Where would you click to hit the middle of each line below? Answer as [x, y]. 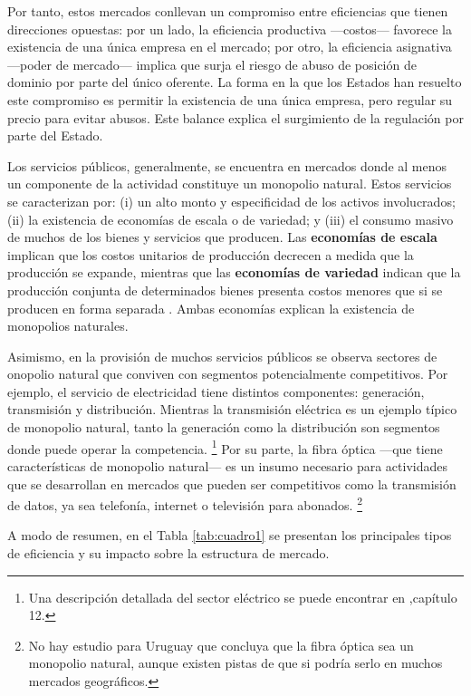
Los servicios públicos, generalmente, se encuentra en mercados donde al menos [227, 165]
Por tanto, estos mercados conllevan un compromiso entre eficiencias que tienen [228, 11]
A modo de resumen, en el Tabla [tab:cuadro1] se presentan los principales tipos [230, 535]
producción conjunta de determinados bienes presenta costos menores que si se [225, 290]
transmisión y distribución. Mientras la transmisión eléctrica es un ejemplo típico [232, 409]
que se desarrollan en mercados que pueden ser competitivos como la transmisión [232, 483]
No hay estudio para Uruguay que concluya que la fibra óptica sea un [221, 645]
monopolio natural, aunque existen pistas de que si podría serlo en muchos [235, 663]
